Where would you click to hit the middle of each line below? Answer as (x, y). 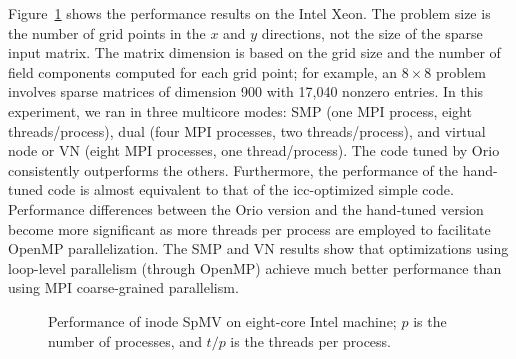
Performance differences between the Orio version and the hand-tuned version (246, 208)
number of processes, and (125, 340)
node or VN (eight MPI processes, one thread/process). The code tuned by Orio (254, 150)
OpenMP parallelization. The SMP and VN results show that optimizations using (258, 248)
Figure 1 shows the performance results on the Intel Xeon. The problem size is (249, 13)
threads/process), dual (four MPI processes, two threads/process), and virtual (247, 130)
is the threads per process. (310, 340)
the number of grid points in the (107, 32)
